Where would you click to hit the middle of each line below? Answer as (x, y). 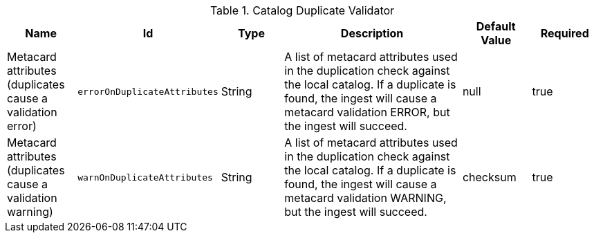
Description (372, 33)
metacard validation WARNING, (365, 198)
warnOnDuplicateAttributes (145, 177)
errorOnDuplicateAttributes (148, 91)
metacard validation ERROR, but (367, 112)
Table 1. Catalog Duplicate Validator (302, 10)
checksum (489, 177)
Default (496, 26)
